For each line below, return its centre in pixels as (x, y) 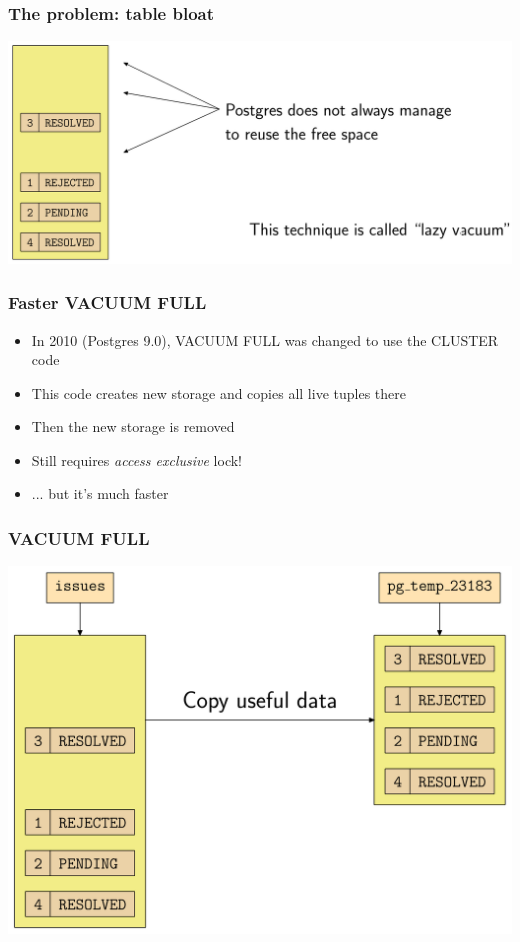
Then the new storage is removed (133, 426)
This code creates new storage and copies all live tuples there (218, 392)
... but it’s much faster (100, 493)
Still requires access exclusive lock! (136, 459)
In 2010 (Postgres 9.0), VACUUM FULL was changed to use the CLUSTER (265, 339)
